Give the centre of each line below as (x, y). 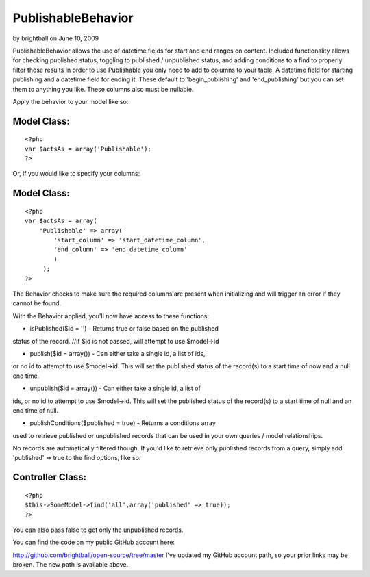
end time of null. (36, 410)
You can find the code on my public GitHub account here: (94, 542)
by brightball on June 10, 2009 (56, 38)
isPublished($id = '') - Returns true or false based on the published (124, 329)
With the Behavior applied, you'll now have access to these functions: (111, 316)
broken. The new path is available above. (71, 565)
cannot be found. (37, 303)
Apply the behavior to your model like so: (71, 101)
